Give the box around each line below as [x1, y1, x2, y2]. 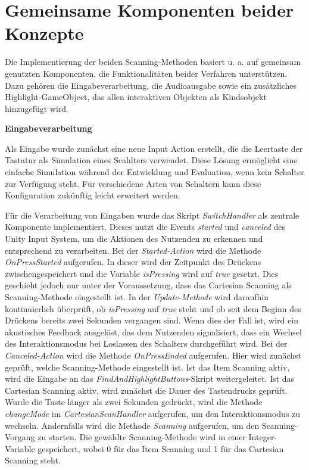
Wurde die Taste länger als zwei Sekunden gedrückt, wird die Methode [5, 396, 263, 408]
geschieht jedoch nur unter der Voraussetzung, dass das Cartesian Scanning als [5, 279, 292, 291]
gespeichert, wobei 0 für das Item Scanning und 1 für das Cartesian [38, 442, 284, 455]
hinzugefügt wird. [5, 102, 69, 114]
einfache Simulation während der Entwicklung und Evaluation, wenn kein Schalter [5, 166, 304, 178]
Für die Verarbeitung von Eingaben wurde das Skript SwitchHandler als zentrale [5, 208, 299, 221]
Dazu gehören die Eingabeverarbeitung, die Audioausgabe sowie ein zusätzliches [5, 79, 297, 91]
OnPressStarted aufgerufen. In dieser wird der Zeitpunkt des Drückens [5, 256, 261, 268]
